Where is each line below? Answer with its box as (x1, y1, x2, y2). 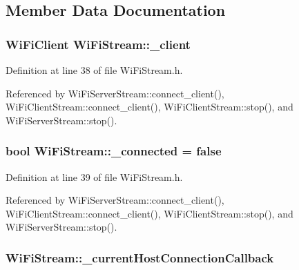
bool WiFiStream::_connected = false (6, 142, 222, 160)
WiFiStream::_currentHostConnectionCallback (6, 249, 274, 266)
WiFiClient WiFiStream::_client (6, 35, 191, 52)
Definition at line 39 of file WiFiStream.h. (6, 169, 183, 184)
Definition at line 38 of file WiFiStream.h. (6, 63, 183, 77)
